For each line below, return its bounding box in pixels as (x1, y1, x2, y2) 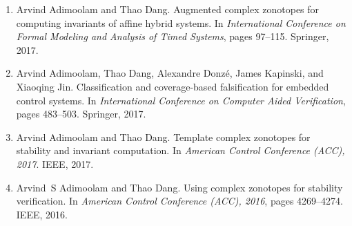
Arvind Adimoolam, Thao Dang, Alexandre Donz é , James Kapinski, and (16, 66, 324, 80)
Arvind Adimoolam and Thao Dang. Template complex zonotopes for (16, 129, 311, 144)
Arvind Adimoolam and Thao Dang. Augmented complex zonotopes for (16, 2, 320, 16)
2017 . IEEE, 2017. (16, 156, 94, 171)
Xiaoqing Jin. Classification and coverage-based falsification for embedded (16, 79, 329, 93)
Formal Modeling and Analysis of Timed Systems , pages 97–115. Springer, (16, 29, 329, 44)
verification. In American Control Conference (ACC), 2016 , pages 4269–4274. (16, 194, 343, 208)
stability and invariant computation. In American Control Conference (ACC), (16, 143, 345, 158)
